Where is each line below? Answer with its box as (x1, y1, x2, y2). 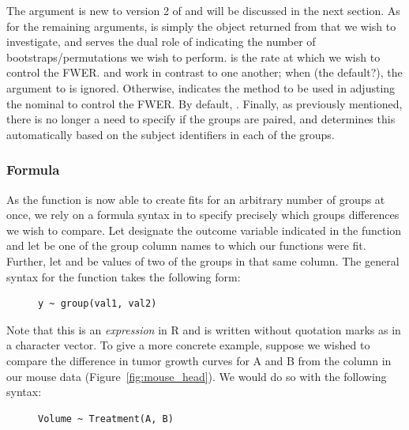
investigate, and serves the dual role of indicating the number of (6, 33, 316, 50)
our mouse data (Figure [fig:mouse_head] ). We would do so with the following (6, 368, 387, 384)
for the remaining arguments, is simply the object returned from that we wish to (6, 17, 396, 34)
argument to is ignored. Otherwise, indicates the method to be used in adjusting (6, 79, 396, 96)
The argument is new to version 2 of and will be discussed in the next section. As (6, 2, 400, 18)
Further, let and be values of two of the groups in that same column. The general (6, 252, 400, 269)
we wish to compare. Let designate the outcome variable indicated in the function (6, 221, 402, 238)
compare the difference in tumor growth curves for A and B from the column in (6, 352, 392, 368)
